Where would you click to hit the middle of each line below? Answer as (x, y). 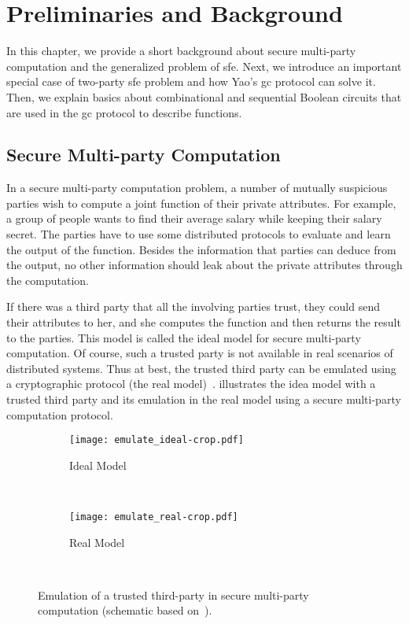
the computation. (48, 280)
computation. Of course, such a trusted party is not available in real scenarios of (200, 353)
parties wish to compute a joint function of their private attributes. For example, (201, 203)
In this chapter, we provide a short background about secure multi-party (181, 51)
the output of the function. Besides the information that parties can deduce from (201, 249)
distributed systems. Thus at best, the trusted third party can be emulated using (201, 368)
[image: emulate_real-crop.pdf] (154, 517)
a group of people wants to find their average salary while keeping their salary (194, 218)
